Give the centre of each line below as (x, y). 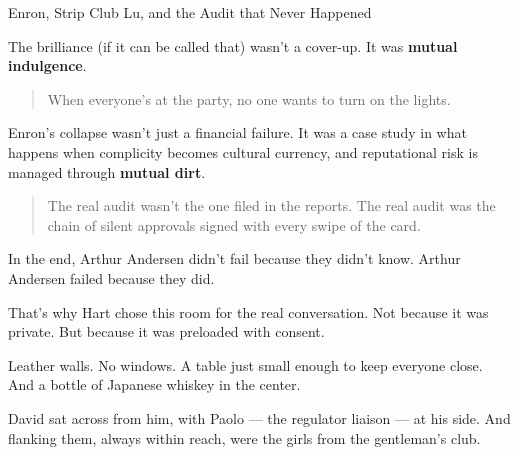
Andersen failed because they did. (111, 277)
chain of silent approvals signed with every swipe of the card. (234, 224)
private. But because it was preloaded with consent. (166, 331)
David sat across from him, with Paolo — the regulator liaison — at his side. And (259, 417)
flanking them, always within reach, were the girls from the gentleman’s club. (244, 437)
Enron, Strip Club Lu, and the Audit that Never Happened (190, 12)
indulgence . (47, 65)
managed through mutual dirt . (107, 171)
